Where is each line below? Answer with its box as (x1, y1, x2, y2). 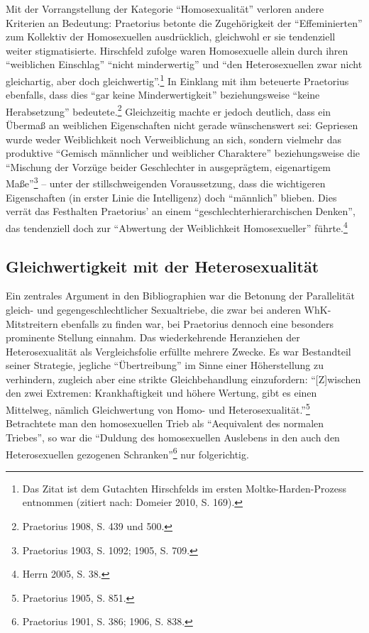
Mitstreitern (6, 316, 58, 331)
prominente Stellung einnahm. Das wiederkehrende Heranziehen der (6, 330, 300, 345)
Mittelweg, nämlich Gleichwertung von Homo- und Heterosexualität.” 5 (6, 400, 310, 417)
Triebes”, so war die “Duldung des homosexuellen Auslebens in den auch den (6, 429, 340, 444)
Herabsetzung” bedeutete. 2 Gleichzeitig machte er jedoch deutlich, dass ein (6, 101, 331, 119)
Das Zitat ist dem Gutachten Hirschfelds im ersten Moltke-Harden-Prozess (22, 480, 346, 495)
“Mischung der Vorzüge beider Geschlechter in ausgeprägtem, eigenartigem (6, 159, 331, 174)
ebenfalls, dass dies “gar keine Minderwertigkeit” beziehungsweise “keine (6, 87, 320, 102)
